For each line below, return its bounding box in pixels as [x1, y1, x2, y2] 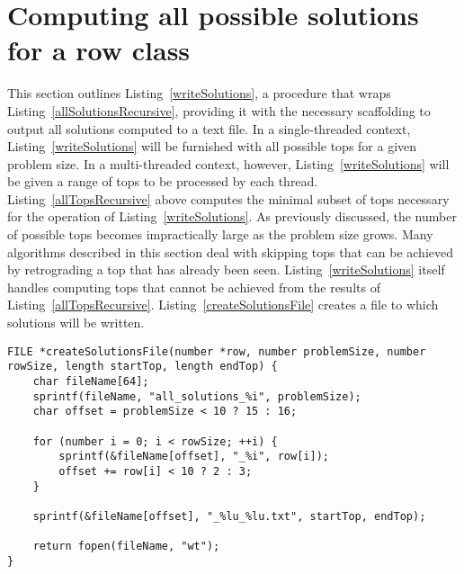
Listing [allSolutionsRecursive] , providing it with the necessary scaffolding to [7, 101, 431, 120]
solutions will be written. [7, 313, 145, 332]
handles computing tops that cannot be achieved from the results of [7, 277, 380, 296]
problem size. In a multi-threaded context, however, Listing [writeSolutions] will [7, 154, 450, 173]
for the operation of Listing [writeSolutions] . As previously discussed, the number [7, 207, 457, 226]
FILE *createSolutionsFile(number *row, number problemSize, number [7, 345, 426, 358]
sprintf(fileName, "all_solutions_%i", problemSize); [32, 390, 361, 403]
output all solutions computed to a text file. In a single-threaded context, [7, 119, 411, 138]
